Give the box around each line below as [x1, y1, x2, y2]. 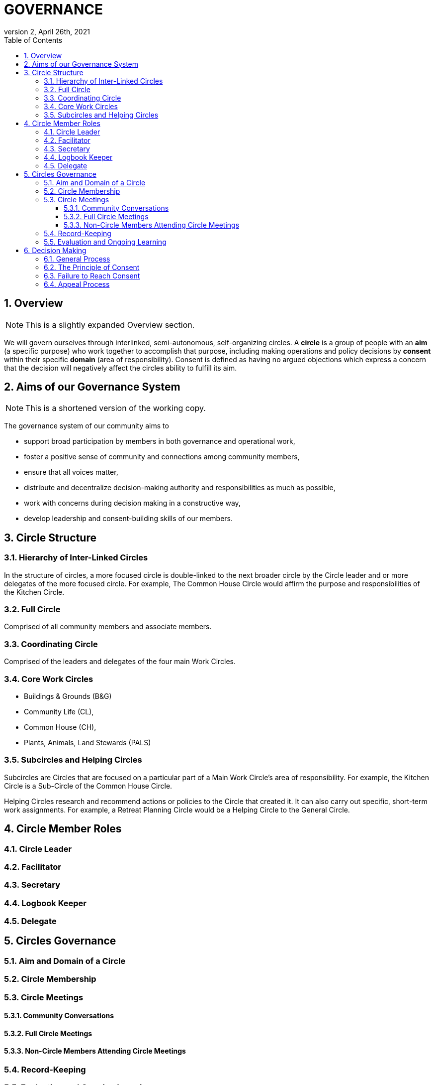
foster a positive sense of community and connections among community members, [24, 452, 300, 461]
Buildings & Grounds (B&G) [24, 691, 112, 700]
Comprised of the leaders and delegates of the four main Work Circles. [4, 657, 236, 666]
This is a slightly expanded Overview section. [25, 319, 195, 330]
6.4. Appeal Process [44, 279, 110, 288]
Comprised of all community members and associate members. [4, 622, 212, 631]
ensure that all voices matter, [24, 468, 118, 477]
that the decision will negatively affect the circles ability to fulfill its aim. [4, 363, 237, 372]
